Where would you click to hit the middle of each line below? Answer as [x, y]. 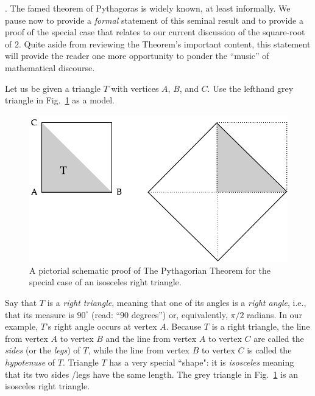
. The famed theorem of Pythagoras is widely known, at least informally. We [148, 8]
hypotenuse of [30, 362]
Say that [21, 303]
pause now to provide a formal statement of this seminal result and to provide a [154, 20]
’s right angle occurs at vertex [101, 326]
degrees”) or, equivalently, [179, 314]
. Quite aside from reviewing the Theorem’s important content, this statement [165, 43]
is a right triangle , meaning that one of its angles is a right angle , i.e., [177, 303]
